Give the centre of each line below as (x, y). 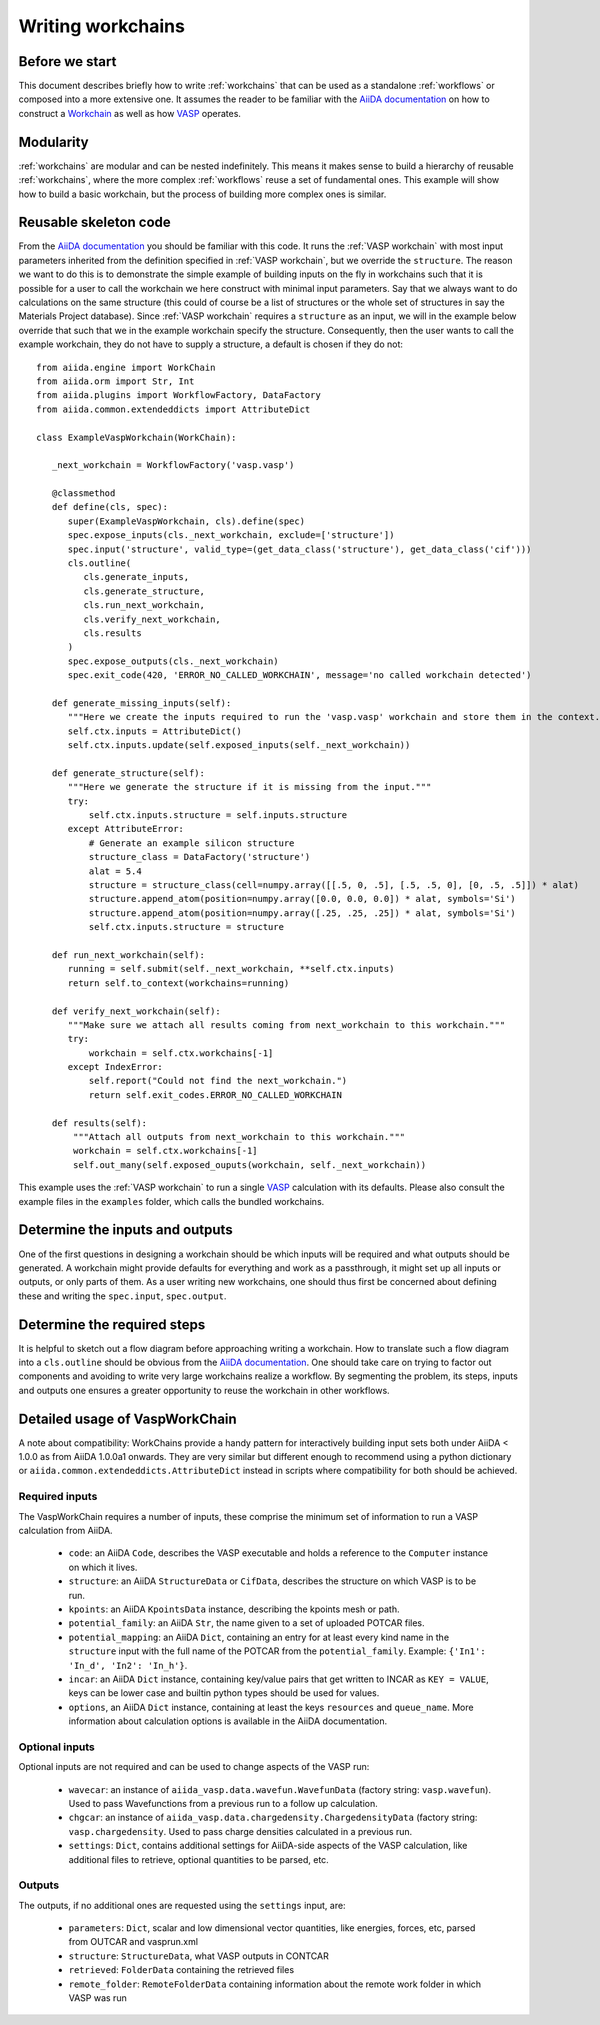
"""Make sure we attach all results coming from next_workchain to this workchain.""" (286, 1024)
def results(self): (99, 1123)
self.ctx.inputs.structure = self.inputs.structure (218, 815)
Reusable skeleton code (95, 222)
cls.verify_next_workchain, (152, 619)
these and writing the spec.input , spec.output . (122, 1296)
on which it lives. (103, 1567)
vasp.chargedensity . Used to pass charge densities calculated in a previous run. (240, 1831)
